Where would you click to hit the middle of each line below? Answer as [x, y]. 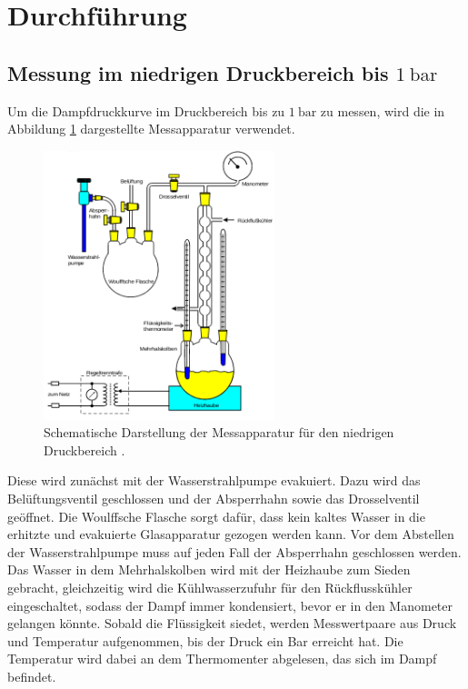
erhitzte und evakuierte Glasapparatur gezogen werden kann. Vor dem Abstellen [231, 534]
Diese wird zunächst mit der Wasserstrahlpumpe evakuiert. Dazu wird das [214, 480]
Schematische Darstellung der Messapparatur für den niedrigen [219, 432]
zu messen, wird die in [383, 110]
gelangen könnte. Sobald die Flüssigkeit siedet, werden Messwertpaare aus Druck [232, 623]
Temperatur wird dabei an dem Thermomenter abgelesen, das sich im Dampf [222, 659]
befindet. [32, 676]
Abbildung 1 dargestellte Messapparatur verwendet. [151, 129]
